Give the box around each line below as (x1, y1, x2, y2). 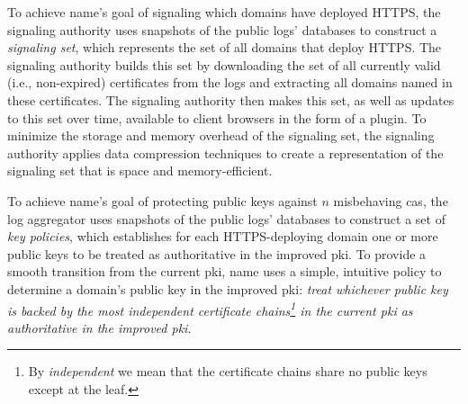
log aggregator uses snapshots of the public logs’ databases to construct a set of (7, 209, 445, 228)
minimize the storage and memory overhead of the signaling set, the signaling (7, 126, 435, 145)
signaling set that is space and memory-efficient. (7, 161, 273, 180)
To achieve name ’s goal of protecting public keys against (7, 191, 318, 210)
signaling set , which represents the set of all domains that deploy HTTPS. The (7, 38, 442, 57)
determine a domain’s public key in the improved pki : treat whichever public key (7, 279, 448, 298)
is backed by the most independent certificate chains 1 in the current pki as (7, 298, 413, 319)
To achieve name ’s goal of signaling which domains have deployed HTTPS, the (7, 3, 441, 21)
